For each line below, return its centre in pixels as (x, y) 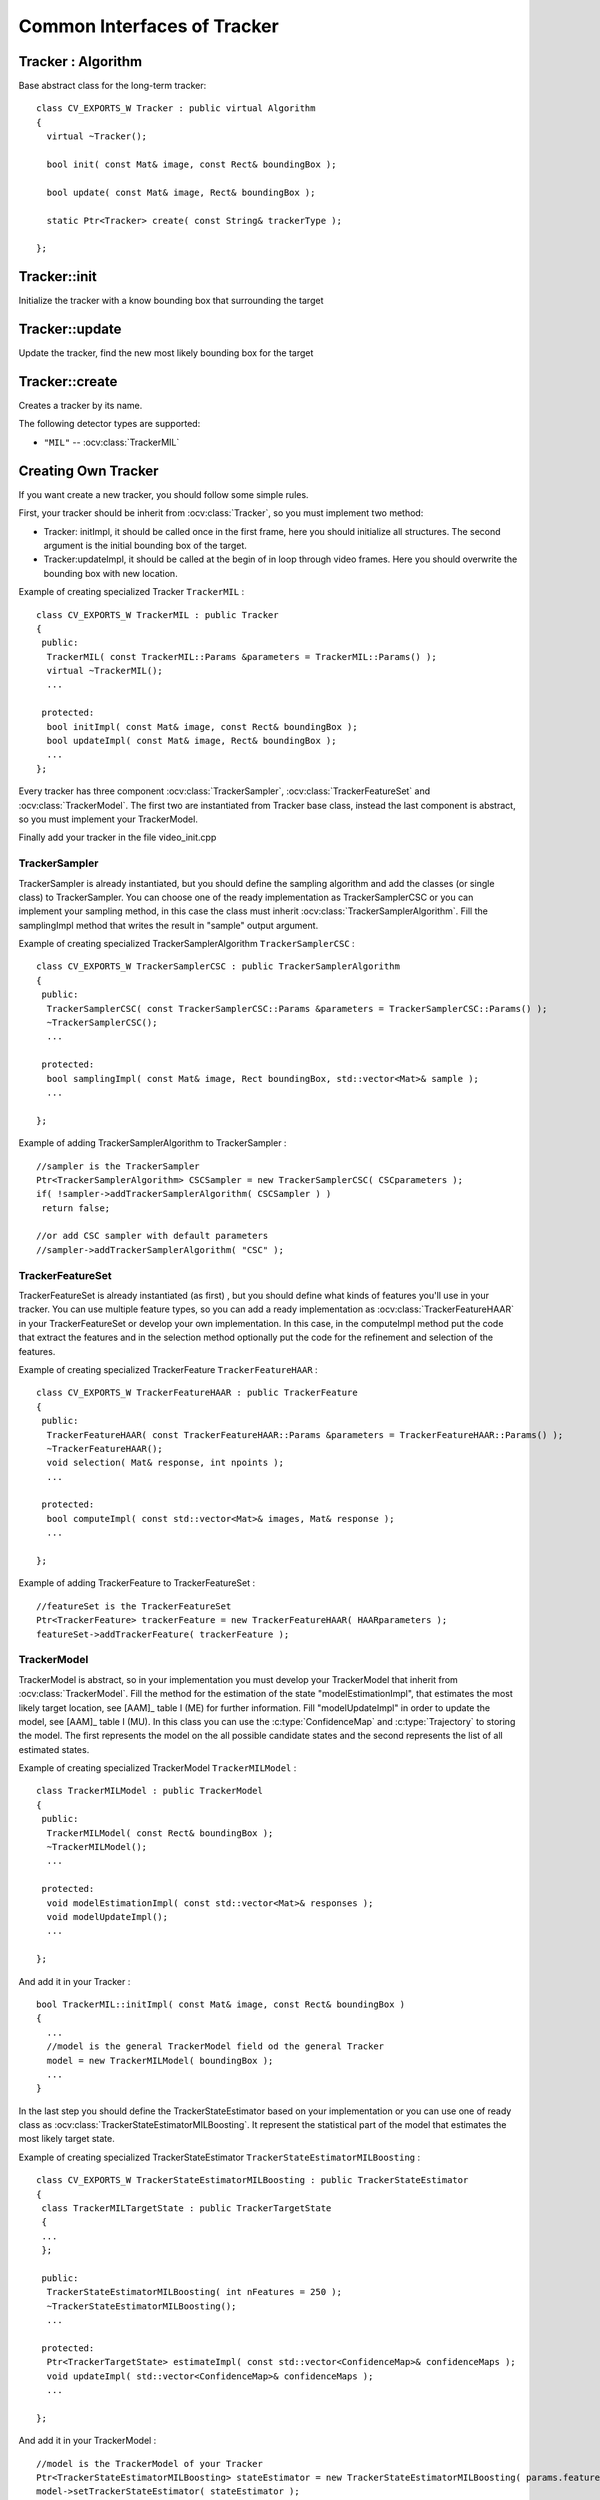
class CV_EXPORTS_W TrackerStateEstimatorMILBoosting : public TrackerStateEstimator (252, 2180)
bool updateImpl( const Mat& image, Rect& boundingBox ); (191, 741)
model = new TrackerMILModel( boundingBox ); (160, 2060)
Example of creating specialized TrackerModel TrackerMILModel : (157, 1768)
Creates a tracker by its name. (80, 406)
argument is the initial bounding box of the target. (145, 545)
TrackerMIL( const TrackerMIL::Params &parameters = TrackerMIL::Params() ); (241, 656)
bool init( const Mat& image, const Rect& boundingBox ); (191, 164)
